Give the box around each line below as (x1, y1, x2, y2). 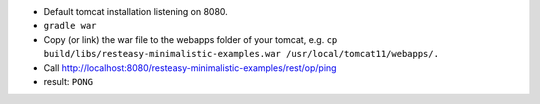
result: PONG (43, 75, 94, 87)
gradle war (43, 20, 97, 32)
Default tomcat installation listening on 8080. (43, 6, 229, 17)
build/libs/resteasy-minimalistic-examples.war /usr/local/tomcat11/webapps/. (43, 48, 440, 60)
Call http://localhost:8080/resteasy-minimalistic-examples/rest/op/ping (43, 61, 337, 74)
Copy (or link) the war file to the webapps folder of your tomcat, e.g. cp (43, 33, 338, 45)
